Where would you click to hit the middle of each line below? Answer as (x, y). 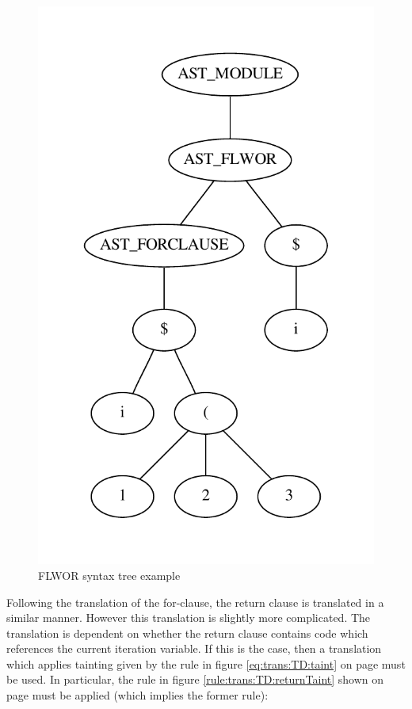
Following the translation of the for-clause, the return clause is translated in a (195, 602)
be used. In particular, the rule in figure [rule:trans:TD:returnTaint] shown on (195, 679)
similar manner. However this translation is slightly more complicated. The (189, 618)
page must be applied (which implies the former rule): (137, 695)
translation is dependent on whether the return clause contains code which (187, 633)
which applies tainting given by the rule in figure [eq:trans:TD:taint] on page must (206, 663)
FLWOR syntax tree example (109, 575)
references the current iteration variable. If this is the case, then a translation (194, 648)
